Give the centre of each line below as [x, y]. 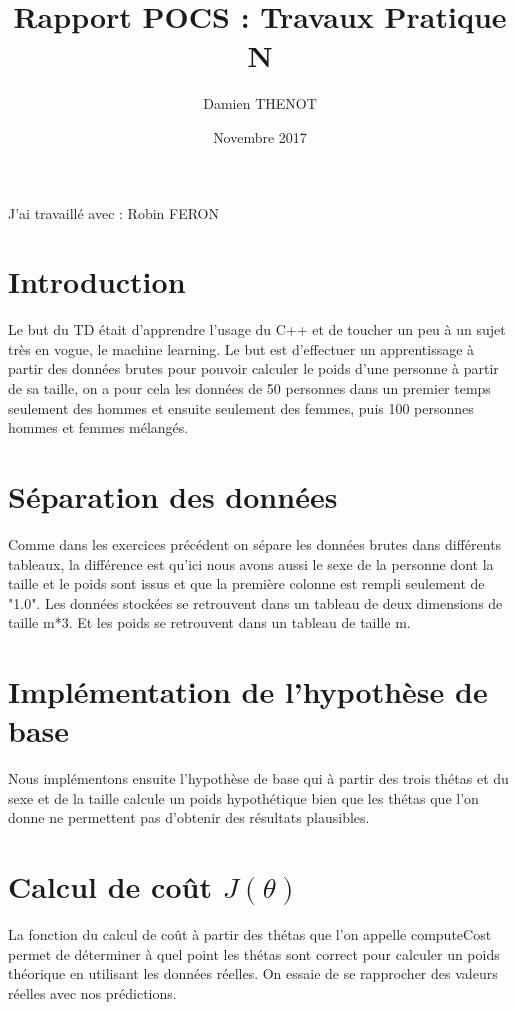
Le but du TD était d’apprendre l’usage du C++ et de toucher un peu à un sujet [257, 329]
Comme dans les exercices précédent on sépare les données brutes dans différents [255, 543]
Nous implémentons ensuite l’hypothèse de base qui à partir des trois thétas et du [258, 778]
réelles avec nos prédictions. [92, 992]
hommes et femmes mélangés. [98, 427]
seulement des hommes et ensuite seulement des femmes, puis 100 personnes [241, 407]
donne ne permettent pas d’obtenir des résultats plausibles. [189, 817]
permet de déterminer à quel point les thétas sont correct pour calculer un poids [254, 953]
